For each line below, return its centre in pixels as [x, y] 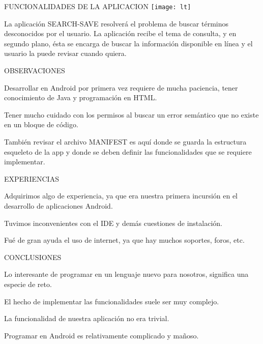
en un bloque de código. [41, 124]
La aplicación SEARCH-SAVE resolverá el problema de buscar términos [116, 23]
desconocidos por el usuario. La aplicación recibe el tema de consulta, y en [120, 33]
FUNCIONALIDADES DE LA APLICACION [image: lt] [98, 6]
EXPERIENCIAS [32, 178]
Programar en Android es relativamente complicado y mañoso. [101, 335]
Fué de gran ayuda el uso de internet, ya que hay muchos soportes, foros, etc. [124, 240]
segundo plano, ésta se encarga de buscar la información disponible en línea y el [128, 43]
